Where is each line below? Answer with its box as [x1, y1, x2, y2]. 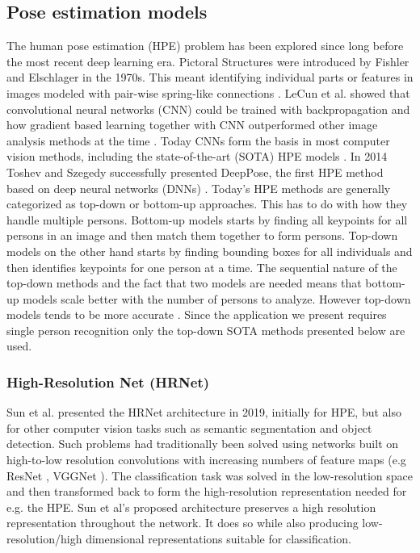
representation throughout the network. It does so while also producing [6, 514, 359, 531]
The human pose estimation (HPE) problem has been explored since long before [6, 37, 404, 54]
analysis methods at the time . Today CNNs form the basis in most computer [6, 132, 390, 149]
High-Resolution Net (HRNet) [6, 372, 210, 392]
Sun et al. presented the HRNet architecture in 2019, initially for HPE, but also [6, 404, 401, 421]
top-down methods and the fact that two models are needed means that [6, 274, 362, 291]
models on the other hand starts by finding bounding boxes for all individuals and [6, 242, 413, 259]
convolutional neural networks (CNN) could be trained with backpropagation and [6, 100, 410, 117]
